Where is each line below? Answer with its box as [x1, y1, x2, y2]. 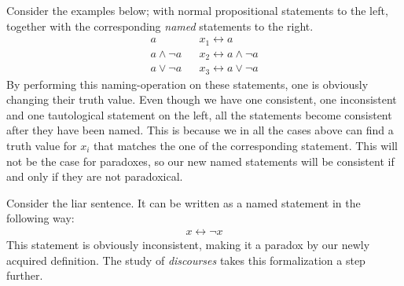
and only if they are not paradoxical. [6, 168, 183, 185]
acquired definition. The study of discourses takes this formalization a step [6, 251, 365, 268]
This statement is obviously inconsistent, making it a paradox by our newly [6, 236, 370, 253]
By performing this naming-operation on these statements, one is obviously [6, 75, 369, 92]
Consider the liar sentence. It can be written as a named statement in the [6, 194, 361, 211]
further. [6, 267, 43, 284]
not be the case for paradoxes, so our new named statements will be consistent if [6, 152, 395, 169]
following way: [6, 210, 75, 226]
